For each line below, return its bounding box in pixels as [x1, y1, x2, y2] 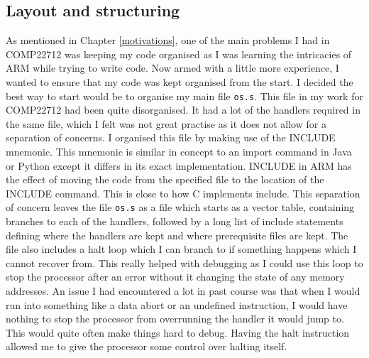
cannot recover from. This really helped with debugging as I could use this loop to [6, 255, 363, 270]
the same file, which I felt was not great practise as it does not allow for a [6, 116, 326, 131]
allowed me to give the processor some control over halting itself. [6, 339, 287, 354]
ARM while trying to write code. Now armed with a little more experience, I [6, 60, 339, 75]
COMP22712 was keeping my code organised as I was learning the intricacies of [6, 46, 352, 61]
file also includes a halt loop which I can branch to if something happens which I [6, 242, 357, 256]
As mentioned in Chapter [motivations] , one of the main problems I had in [6, 33, 330, 48]
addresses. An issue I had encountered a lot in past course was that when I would [6, 283, 360, 298]
